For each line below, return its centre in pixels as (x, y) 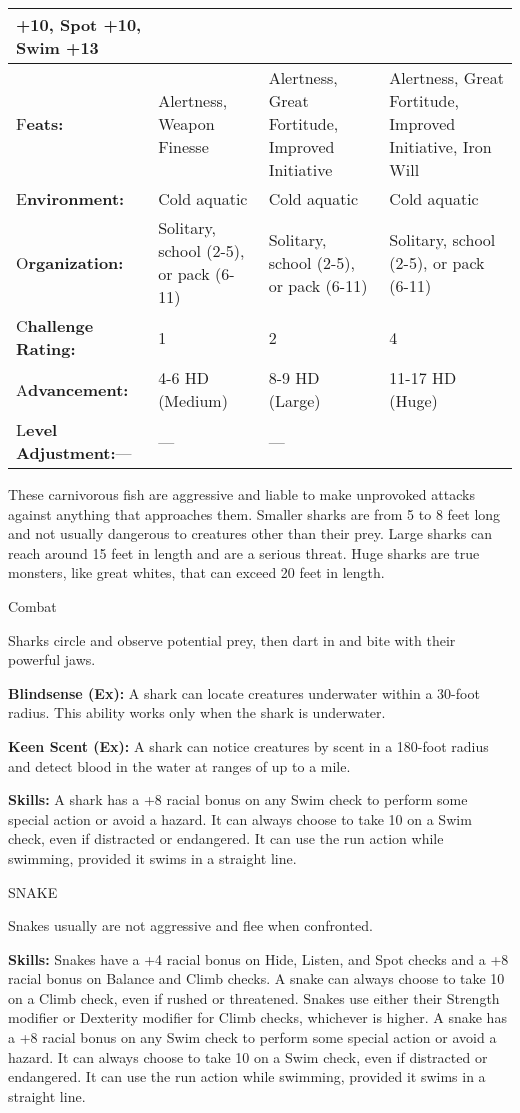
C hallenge (55, 325)
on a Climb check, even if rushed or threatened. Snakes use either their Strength (254, 997)
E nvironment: (70, 198)
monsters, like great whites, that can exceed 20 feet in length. (196, 572)
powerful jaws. (52, 659)
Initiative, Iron (440, 146)
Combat (32, 605)
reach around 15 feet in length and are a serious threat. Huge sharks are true (244, 552)
